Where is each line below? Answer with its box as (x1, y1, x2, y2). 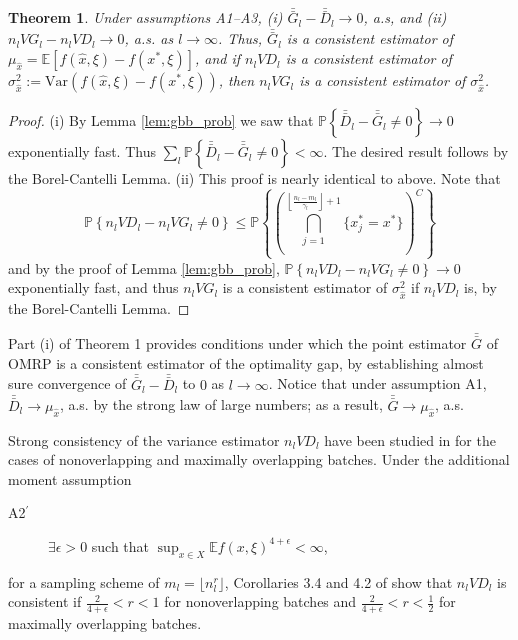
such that (91, 535, 150, 556)
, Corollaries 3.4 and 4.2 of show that (224, 571, 453, 592)
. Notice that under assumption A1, (268, 373, 487, 394)
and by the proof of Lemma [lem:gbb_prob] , (8, 257, 280, 278)
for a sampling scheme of (8, 571, 160, 592)
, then (218, 70, 255, 91)
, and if (195, 48, 241, 69)
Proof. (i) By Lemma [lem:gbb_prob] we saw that (8, 110, 314, 131)
